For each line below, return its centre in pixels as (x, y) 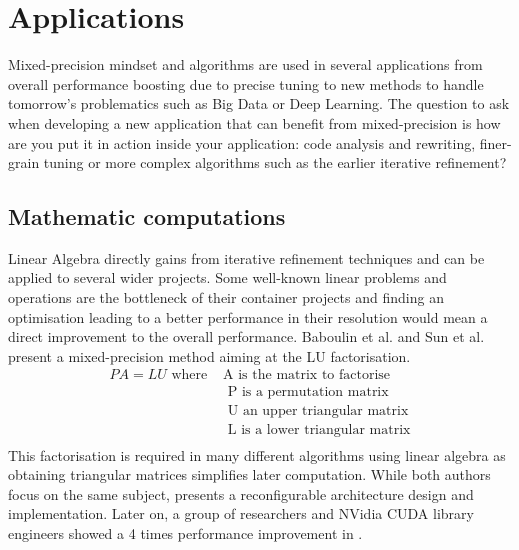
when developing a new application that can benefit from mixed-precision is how (254, 122)
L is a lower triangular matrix (319, 429)
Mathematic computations (147, 216)
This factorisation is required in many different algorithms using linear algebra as (257, 454)
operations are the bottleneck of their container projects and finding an (226, 297)
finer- (495, 142)
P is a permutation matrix (308, 391)
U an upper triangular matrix (318, 410)
